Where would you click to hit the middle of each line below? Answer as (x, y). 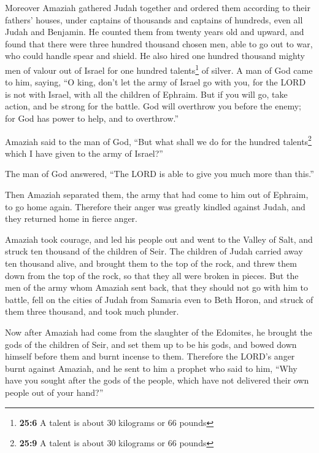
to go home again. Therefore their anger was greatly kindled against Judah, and (155, 206)
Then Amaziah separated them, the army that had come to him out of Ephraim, (157, 195)
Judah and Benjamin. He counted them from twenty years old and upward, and (155, 32)
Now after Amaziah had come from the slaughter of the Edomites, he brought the (159, 332)
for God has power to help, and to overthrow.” (92, 118)
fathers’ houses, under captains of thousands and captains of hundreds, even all (154, 19)
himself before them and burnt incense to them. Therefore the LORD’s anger (150, 356)
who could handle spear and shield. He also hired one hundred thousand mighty (155, 56)
